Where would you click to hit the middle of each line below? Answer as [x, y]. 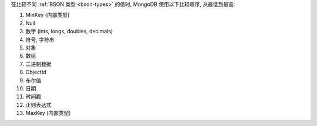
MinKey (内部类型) [48, 15]
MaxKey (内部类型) [48, 113]
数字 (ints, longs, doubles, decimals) [69, 32]
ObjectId [36, 72]
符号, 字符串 [40, 39]
